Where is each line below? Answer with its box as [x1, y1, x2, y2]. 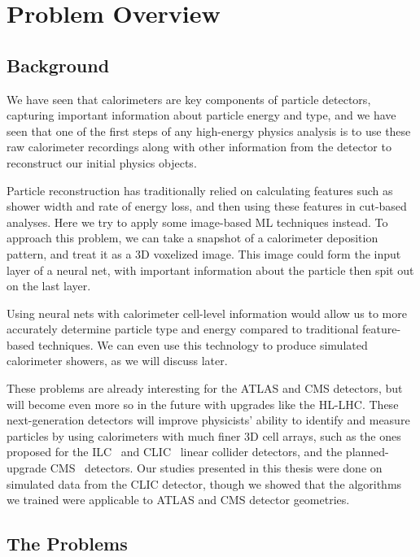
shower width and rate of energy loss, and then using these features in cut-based [7, 198, 407, 215]
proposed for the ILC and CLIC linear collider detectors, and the [7, 443, 343, 460]
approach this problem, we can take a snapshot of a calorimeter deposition [7, 229, 378, 246]
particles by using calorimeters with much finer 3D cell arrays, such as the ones [7, 427, 401, 444]
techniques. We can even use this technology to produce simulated [37, 336, 368, 353]
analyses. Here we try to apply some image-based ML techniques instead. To [7, 213, 388, 230]
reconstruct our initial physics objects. [7, 154, 197, 171]
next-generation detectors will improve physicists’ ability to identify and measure [7, 411, 410, 429]
